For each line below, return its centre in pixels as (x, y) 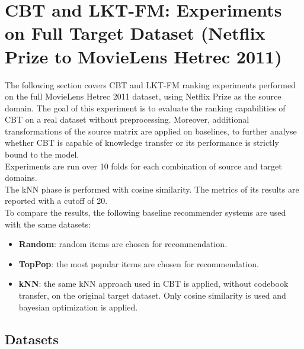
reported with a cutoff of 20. (56, 201)
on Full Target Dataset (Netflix (135, 33)
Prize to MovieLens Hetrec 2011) (143, 56)
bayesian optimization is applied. (78, 307)
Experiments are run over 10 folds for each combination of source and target (143, 166)
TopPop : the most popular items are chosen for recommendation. (139, 263)
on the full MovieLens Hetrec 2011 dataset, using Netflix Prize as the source (143, 96)
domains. (21, 177)
